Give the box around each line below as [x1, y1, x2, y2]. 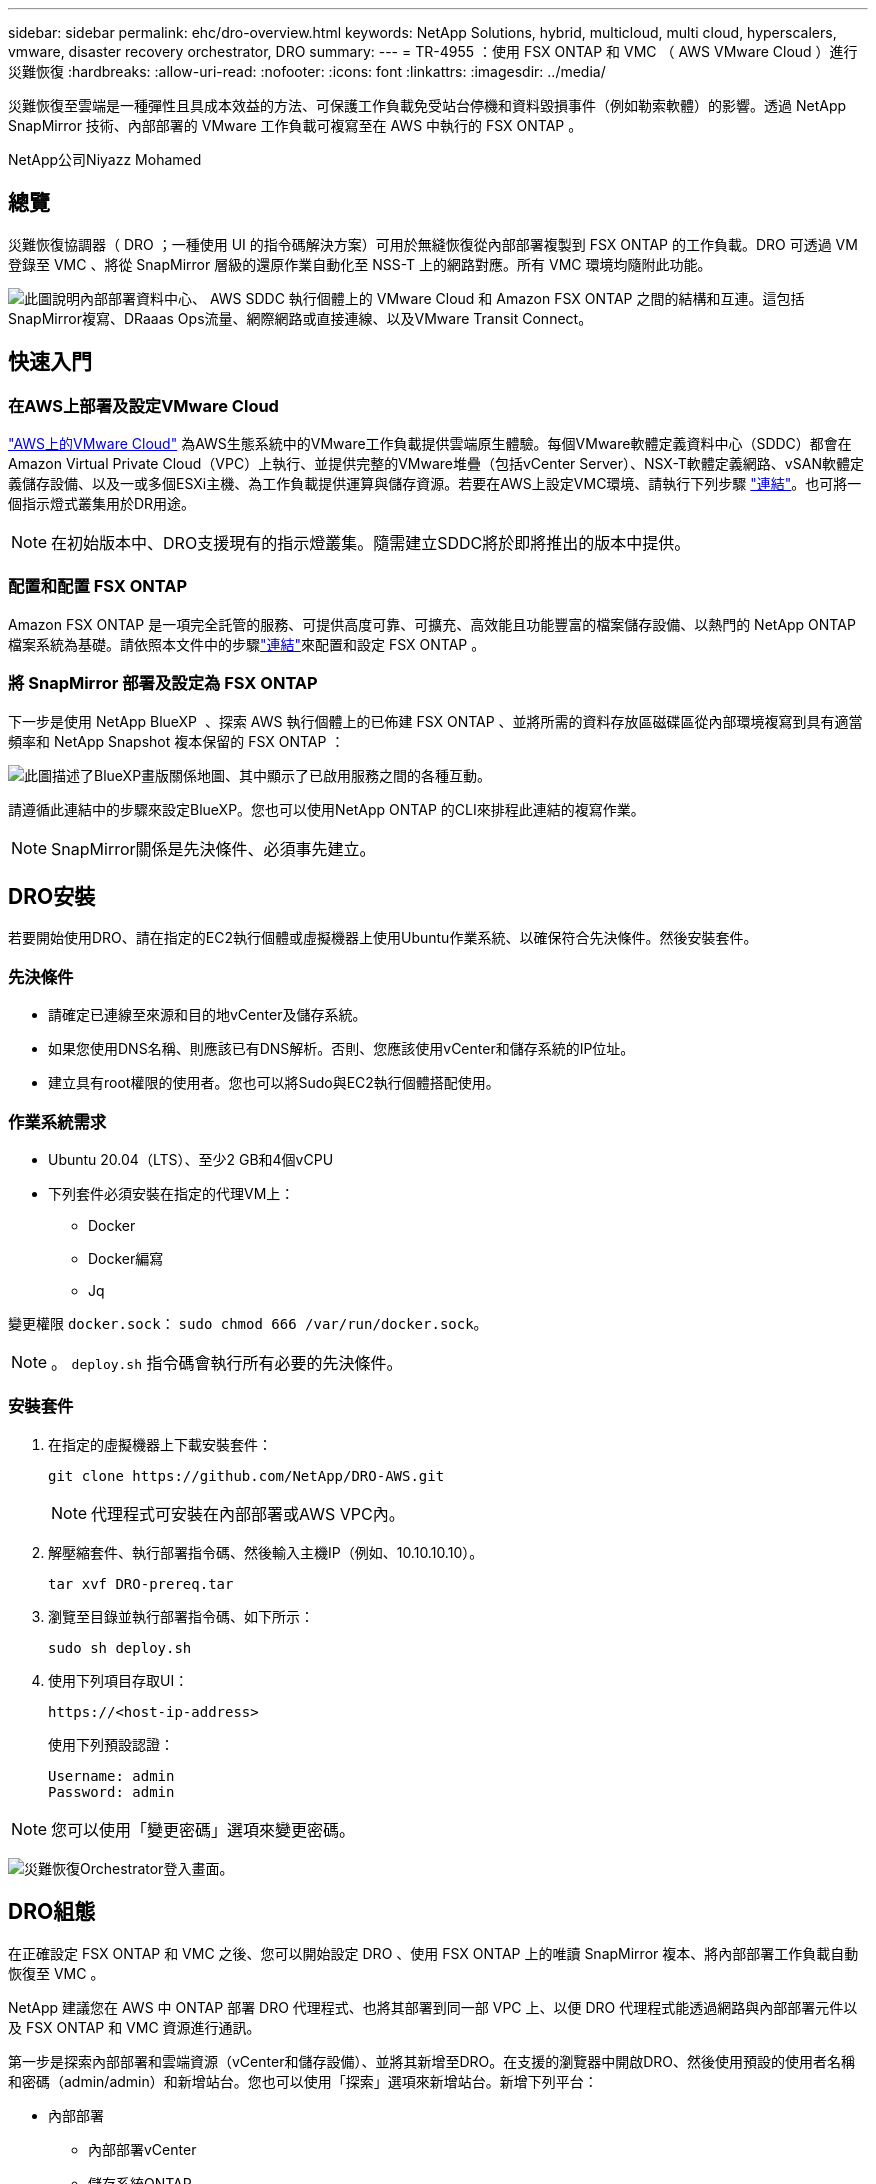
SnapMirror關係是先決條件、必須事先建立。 [51, 838, 376, 859]
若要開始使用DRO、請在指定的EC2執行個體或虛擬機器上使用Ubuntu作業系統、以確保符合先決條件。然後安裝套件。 [8, 929, 758, 947]
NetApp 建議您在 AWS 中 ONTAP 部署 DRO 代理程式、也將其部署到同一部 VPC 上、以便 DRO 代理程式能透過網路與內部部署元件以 [8, 1998, 858, 2016]
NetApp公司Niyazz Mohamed [8, 151, 202, 168]
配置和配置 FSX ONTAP [8, 576, 188, 597]
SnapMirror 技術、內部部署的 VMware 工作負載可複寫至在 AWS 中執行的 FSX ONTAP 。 [8, 117, 583, 134]
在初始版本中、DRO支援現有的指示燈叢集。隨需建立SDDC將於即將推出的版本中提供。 [51, 533, 691, 554]
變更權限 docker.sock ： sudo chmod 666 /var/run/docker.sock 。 [8, 1314, 488, 1332]
